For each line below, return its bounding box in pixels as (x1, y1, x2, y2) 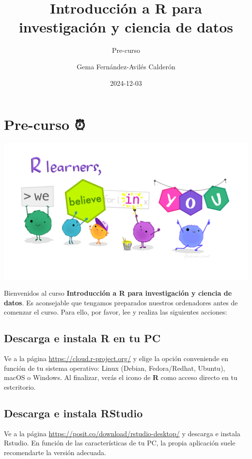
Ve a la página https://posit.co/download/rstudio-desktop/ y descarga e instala (4, 428, 240, 438)
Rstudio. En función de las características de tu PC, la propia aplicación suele (4, 438, 236, 448)
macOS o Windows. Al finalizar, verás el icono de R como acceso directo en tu (4, 372, 237, 382)
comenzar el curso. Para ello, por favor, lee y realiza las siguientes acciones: (4, 307, 227, 317)
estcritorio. (4, 381, 36, 392)
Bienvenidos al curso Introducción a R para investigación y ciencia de (4, 288, 232, 298)
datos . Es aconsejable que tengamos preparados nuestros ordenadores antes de (4, 297, 238, 307)
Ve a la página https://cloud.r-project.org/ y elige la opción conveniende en (4, 353, 229, 364)
